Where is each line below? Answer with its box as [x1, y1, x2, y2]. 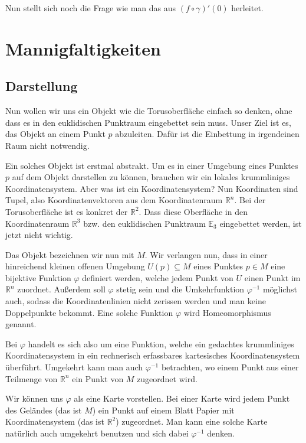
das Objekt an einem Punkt [5, 128, 106, 140]
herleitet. [231, 2, 264, 14]
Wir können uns [5, 392, 63, 405]
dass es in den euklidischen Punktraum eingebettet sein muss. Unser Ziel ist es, [5, 116, 291, 128]
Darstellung [5, 77, 78, 95]
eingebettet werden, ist [219, 217, 302, 229]
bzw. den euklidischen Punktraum [83, 217, 206, 229]
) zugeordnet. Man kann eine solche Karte [116, 415, 268, 428]
